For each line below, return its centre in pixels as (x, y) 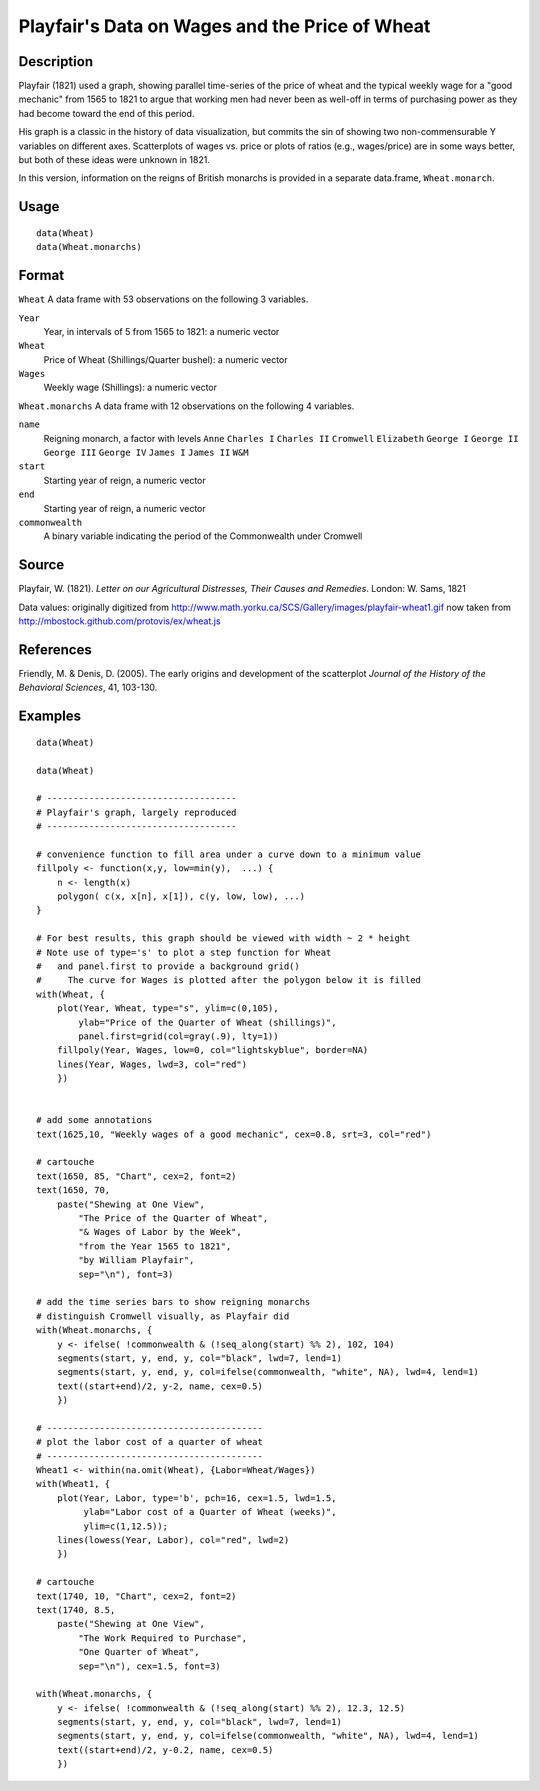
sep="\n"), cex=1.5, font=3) (150, 1666)
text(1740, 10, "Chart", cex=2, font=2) (136, 1596)
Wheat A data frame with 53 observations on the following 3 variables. (163, 299)
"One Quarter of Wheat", (139, 1652)
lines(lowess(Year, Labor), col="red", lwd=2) (173, 1540)
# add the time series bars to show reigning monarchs (173, 1302)
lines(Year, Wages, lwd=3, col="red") (152, 1064)
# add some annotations (94, 1120)
